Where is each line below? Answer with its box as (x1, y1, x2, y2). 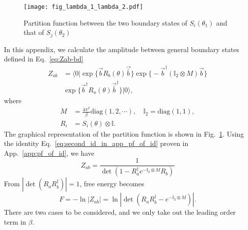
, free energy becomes (80, 178, 144, 189)
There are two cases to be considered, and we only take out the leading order (4, 207, 236, 217)
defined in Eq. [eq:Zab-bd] (4, 54, 83, 64)
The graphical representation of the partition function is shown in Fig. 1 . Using (4, 128, 244, 139)
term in (4, 216, 27, 227)
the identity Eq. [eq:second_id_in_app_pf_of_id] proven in (4, 138, 189, 148)
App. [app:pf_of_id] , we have (4, 147, 95, 158)
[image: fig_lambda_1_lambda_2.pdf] (24, 3, 143, 10)
